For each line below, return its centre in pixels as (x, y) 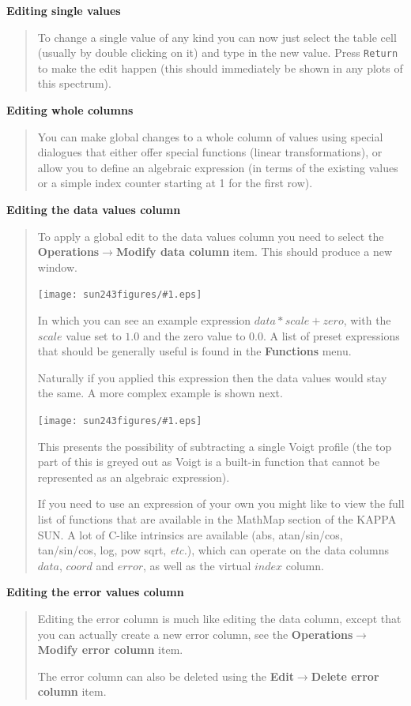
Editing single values (64, 10)
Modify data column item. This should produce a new (254, 252)
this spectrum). (74, 83)
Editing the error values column (95, 592)
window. (57, 267)
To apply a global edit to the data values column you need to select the (211, 236)
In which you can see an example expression (144, 320)
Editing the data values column (94, 209)
